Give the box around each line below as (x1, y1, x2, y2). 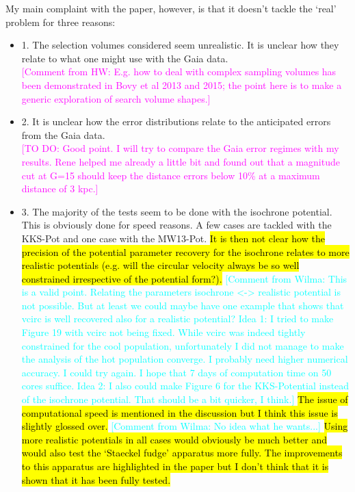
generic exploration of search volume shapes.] (21, 91, 211, 105)
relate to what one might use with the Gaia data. (21, 51, 228, 65)
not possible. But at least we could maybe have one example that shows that (21, 298, 344, 312)
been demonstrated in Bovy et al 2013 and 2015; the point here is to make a (21, 77, 342, 92)
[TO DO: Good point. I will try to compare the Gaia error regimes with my (21, 141, 339, 155)
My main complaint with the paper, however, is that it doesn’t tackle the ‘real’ (5, 1, 337, 15)
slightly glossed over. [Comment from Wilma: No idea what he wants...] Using (21, 419, 348, 433)
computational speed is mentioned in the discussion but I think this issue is (21, 405, 338, 419)
